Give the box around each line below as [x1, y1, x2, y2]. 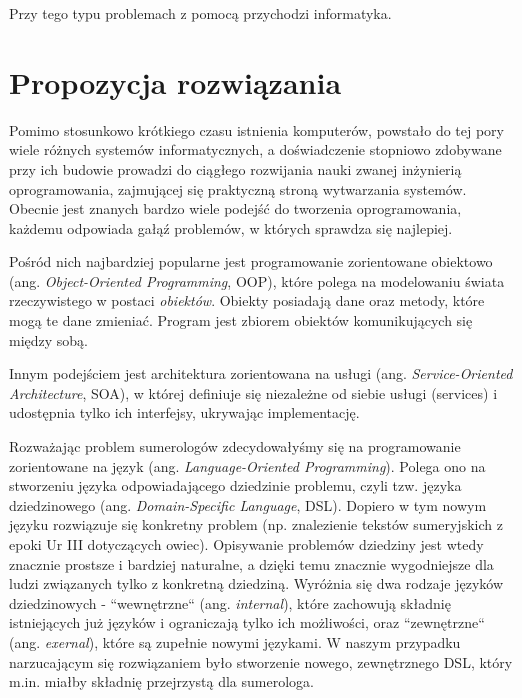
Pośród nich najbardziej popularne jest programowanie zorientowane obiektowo [9, 251, 493, 272]
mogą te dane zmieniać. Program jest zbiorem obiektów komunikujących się [9, 310, 473, 331]
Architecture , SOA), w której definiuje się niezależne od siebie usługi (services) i [9, 382, 498, 403]
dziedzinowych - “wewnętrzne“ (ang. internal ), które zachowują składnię [9, 592, 451, 613]
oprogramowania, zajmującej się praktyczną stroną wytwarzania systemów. [9, 178, 467, 199]
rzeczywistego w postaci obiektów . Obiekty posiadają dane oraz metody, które [9, 290, 485, 311]
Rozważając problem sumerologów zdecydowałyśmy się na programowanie [9, 436, 461, 457]
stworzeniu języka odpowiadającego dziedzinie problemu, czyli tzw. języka [9, 475, 462, 496]
